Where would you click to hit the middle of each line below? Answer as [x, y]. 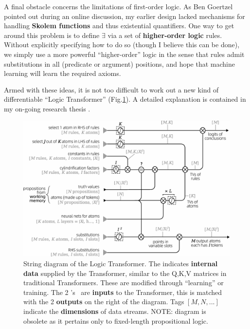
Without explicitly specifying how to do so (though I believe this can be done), [122, 45]
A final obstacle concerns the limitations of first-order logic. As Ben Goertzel [118, 6]
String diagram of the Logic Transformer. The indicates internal [121, 264]
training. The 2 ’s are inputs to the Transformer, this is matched [123, 292]
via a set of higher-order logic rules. [165, 35]
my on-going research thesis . [47, 108]
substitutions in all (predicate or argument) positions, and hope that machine [119, 64]
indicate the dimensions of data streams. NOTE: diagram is [115, 311]
